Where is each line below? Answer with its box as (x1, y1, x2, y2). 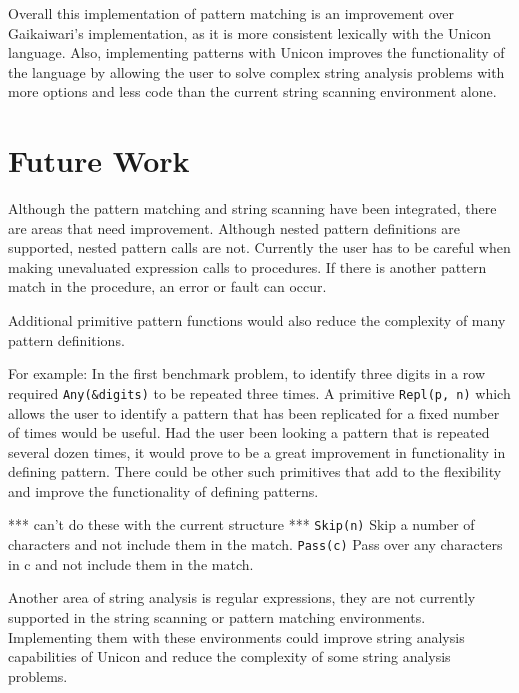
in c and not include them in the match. (8, 553, 254, 574)
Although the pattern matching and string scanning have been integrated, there (8, 198, 497, 219)
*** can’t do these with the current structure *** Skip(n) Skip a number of (8, 514, 475, 535)
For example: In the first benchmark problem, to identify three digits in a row (8, 363, 485, 384)
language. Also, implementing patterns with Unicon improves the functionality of (8, 42, 505, 63)
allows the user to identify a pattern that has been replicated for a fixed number (8, 402, 500, 423)
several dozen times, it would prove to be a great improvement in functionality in (8, 441, 506, 462)
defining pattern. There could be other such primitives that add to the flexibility (8, 461, 502, 482)
